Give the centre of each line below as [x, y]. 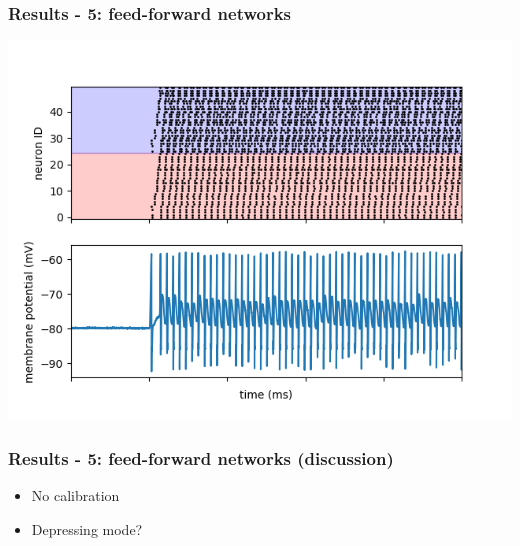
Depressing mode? [87, 528]
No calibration [75, 495]
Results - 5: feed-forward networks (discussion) [201, 457]
